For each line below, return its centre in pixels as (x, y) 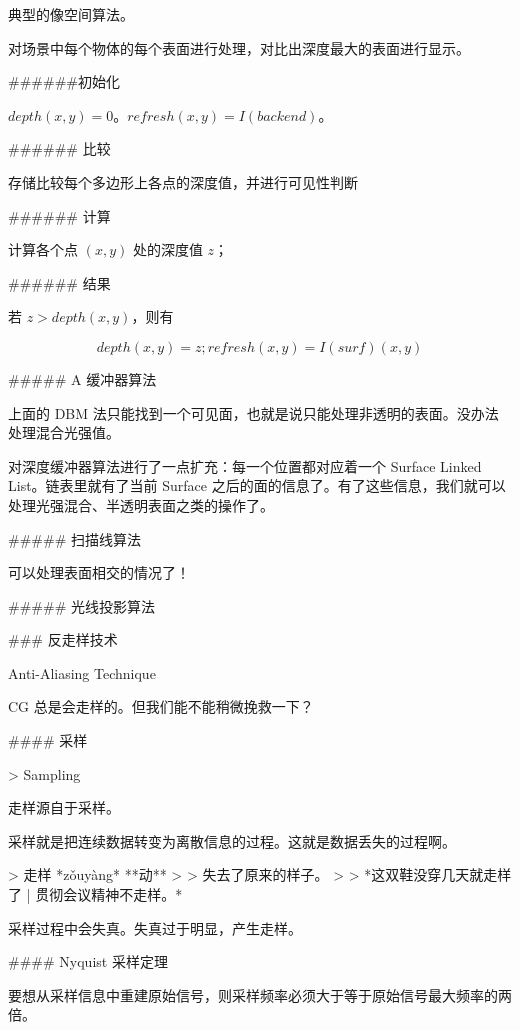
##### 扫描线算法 (74, 538)
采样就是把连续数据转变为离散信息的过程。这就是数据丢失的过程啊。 (232, 840)
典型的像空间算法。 (71, 14)
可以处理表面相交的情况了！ (99, 572)
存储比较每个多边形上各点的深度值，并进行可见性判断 (183, 181)
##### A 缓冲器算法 (82, 378)
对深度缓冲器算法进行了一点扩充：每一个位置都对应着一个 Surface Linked (245, 465)
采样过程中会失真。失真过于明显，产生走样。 (155, 927)
